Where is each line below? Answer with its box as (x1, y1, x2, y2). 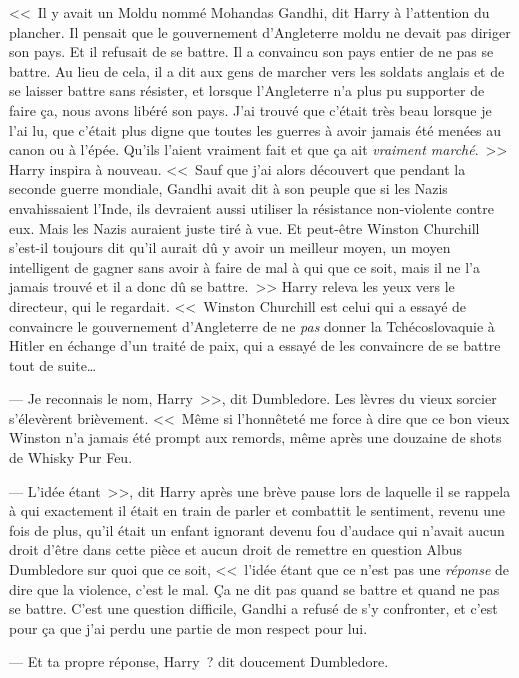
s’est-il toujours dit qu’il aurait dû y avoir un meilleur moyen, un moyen (9, 237, 451, 258)
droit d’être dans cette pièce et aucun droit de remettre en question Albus (9, 539, 463, 560)
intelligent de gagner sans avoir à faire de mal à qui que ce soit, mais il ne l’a (9, 256, 480, 277)
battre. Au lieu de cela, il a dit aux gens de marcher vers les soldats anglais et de (9, 60, 505, 81)
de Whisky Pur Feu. (9, 447, 133, 468)
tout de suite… (9, 354, 97, 375)
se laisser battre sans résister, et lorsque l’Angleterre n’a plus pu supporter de (9, 80, 485, 101)
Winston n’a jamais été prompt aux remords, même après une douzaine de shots (9, 427, 502, 448)
